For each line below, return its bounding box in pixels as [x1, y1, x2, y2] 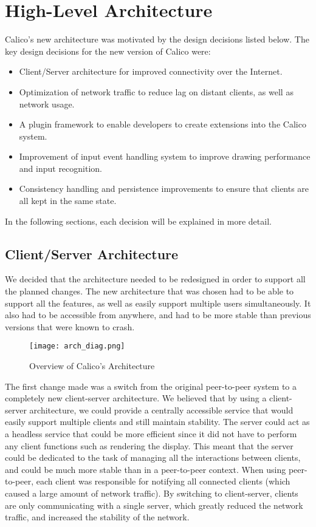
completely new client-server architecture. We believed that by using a [5, 392, 267, 404]
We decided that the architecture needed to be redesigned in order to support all [5, 273, 306, 285]
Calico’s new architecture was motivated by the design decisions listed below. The [5, 33, 309, 46]
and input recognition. [19, 161, 102, 174]
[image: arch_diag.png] [29, 342, 125, 351]
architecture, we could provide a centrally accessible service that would [29, 403, 294, 416]
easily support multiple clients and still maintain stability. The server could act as [5, 415, 310, 428]
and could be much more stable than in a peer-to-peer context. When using [5, 463, 286, 475]
